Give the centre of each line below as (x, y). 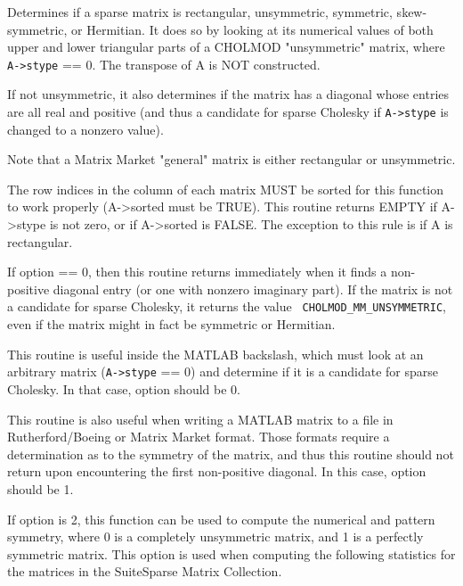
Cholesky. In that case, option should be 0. (124, 388)
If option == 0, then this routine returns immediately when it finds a (197, 272)
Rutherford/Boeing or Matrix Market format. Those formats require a (199, 437)
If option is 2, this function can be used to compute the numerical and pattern (221, 519)
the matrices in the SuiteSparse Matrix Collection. (145, 571)
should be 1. (41, 488)
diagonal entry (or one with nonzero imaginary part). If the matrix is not (253, 289)
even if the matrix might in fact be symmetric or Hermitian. (171, 324)
